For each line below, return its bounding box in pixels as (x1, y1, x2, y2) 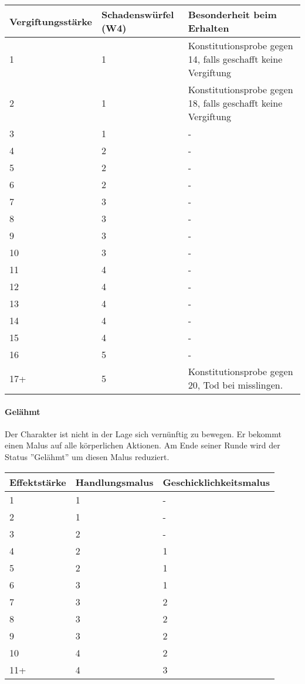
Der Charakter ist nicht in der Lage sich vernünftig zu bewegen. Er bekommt (5, 427, 282, 440)
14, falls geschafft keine (188, 52, 283, 66)
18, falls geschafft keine (188, 96, 283, 110)
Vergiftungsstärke (9, 14, 92, 28)
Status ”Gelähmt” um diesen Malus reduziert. (5, 450, 170, 462)
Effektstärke (9, 475, 66, 489)
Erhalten (188, 21, 229, 35)
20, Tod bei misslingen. (188, 378, 283, 392)
